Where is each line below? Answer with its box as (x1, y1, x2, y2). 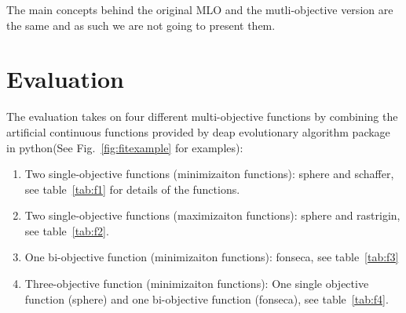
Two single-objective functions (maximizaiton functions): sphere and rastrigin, (24, 207, 401, 224)
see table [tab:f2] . (24, 222, 109, 238)
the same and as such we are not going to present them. (6, 16, 276, 33)
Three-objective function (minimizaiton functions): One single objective (24, 275, 369, 292)
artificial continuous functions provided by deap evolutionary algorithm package (6, 123, 390, 140)
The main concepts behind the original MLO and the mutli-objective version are (6, 2, 393, 17)
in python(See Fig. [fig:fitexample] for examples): (6, 139, 243, 155)
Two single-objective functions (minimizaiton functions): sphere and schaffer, (24, 166, 394, 182)
